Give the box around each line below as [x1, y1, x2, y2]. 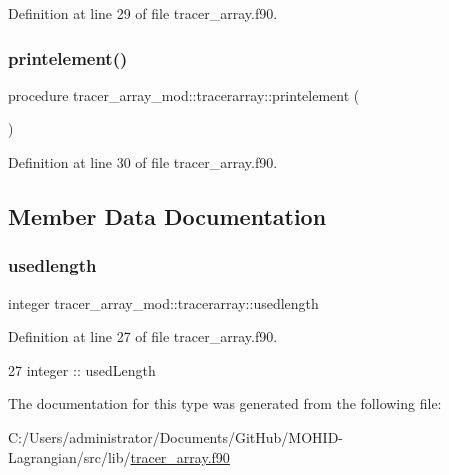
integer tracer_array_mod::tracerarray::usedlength [8, 292, 319, 313]
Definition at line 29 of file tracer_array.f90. [8, 3, 278, 23]
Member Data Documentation [8, 200, 327, 231]
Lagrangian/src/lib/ [8, 446, 131, 467]
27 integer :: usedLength [8, 359, 156, 380]
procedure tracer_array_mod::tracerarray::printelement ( [8, 84, 360, 105]
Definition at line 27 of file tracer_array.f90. [8, 326, 278, 347]
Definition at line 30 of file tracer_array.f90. [8, 152, 278, 172]
